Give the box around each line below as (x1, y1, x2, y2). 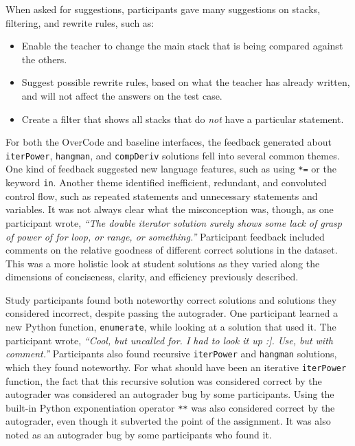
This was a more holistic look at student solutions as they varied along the (5, 256, 320, 270)
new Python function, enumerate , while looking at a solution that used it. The (5, 320, 336, 334)
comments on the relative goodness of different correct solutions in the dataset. (5, 243, 338, 257)
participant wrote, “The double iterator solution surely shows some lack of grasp (5, 215, 342, 230)
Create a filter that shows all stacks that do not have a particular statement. (21, 111, 344, 126)
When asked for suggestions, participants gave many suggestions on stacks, (5, 2, 321, 16)
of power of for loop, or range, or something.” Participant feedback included (5, 229, 325, 243)
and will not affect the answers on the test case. (21, 88, 222, 102)
